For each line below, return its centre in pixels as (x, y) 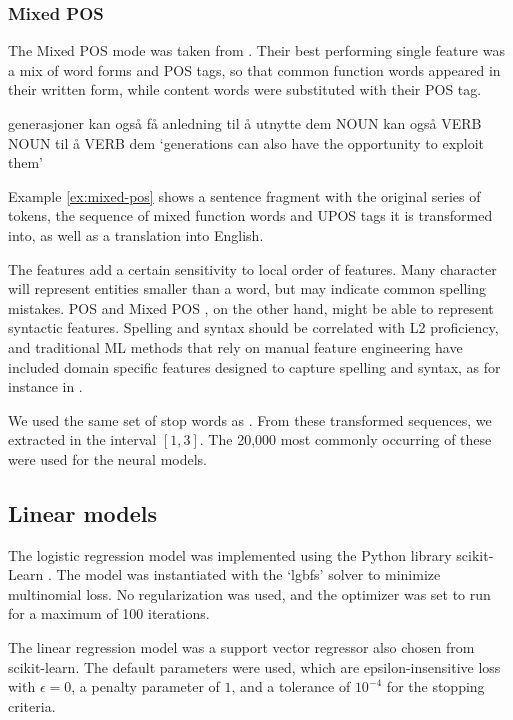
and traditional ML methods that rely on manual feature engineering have (235, 346)
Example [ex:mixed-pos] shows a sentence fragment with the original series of (244, 195)
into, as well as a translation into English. (136, 234)
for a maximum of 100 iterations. (109, 613)
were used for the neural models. (107, 458)
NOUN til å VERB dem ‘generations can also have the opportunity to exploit (246, 142)
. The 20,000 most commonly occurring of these (345, 439)
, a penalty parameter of (145, 686)
